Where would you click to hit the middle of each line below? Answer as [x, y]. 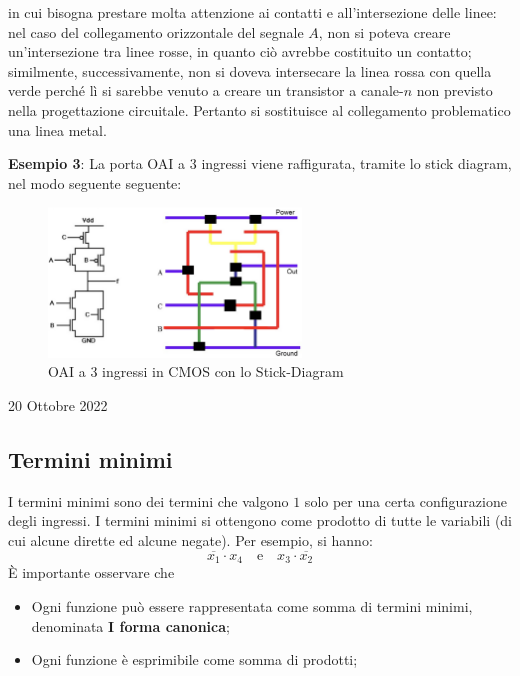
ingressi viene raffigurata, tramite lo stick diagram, [356, 163]
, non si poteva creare [384, 31]
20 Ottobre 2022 [58, 405]
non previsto [454, 90]
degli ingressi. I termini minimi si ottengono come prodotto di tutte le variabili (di [260, 520]
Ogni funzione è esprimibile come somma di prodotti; [194, 659]
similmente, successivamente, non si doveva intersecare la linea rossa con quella [250, 70]
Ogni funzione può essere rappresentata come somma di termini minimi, [252, 605]
